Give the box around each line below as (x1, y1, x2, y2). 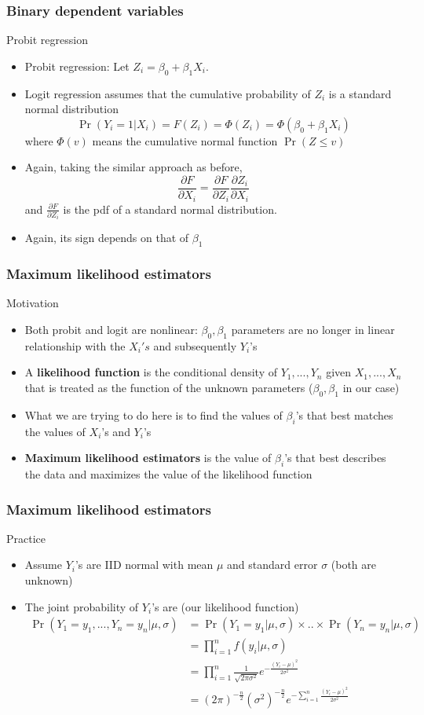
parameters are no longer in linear (231, 321, 395, 338)
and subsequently (153, 337, 237, 354)
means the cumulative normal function (92, 132, 278, 148)
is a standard (328, 85, 392, 101)
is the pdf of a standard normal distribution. (63, 200, 277, 217)
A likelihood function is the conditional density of (24, 364, 277, 380)
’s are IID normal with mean (75, 556, 214, 573)
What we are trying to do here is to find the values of (24, 406, 283, 423)
